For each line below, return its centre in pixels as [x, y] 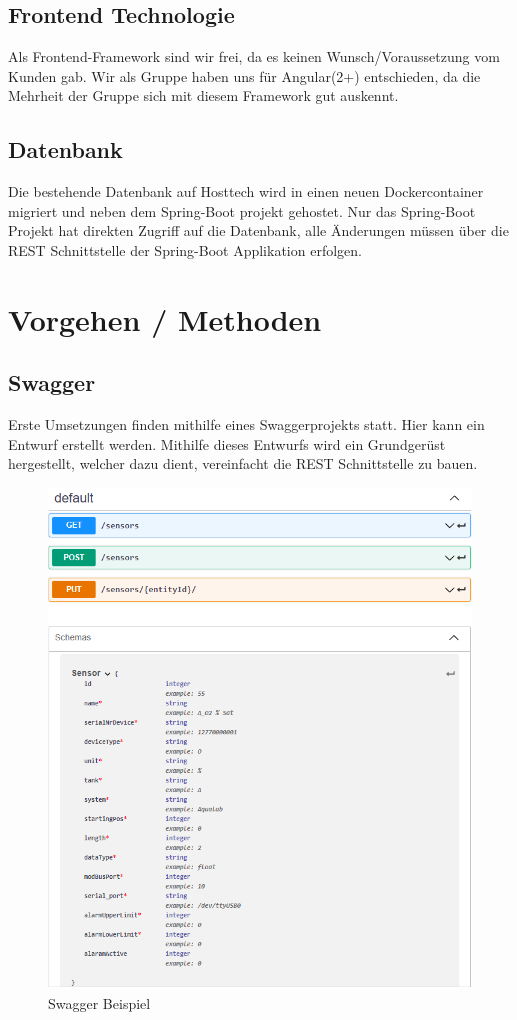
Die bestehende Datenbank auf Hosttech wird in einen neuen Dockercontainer [246, 191]
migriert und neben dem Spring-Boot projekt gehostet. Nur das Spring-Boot [242, 210]
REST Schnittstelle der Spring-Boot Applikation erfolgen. [185, 249]
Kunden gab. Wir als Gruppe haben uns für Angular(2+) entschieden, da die [244, 75]
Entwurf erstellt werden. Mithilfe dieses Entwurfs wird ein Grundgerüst [227, 443]
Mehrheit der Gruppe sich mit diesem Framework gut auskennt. [203, 95]
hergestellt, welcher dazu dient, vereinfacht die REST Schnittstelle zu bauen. [243, 463]
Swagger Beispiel [99, 1002]
